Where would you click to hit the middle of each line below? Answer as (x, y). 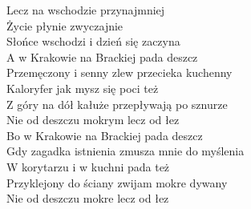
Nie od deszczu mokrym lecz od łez (93, 120)
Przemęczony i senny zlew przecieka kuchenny (119, 72)
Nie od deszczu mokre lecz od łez (88, 198)
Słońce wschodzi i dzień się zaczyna (93, 41)
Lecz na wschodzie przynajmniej (86, 10)
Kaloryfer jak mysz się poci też (83, 88)
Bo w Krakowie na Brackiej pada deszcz (105, 135)
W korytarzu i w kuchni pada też (88, 166)
